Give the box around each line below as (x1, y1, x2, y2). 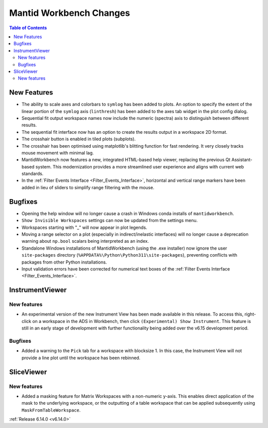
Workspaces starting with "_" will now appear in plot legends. (21, 224, 147, 230)
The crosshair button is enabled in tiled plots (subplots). (21, 136, 136, 142)
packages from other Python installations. (21, 259, 107, 265)
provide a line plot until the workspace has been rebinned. (21, 355, 141, 361)
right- (244, 311, 256, 317)
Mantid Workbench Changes (9, 7, 130, 18)
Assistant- (231, 157, 253, 163)
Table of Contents (9, 25, 47, 31)
